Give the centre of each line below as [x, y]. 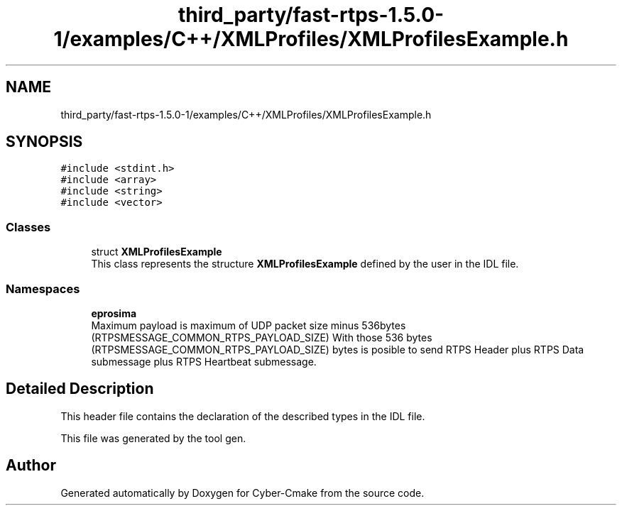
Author [31, 466]
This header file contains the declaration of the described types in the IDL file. [243, 416]
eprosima [114, 313]
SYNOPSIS [44, 142]
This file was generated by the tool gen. [153, 438]
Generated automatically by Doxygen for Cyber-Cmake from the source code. [242, 493]
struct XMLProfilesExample [157, 252]
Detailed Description [80, 389]
